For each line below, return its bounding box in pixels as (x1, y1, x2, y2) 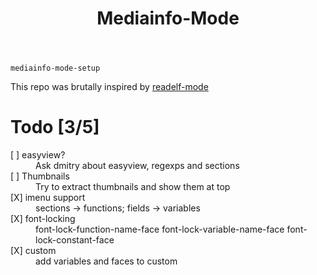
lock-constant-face (35, 234, 115, 246)
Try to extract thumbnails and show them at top (35, 181, 231, 193)
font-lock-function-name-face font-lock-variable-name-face (35, 223, 285, 236)
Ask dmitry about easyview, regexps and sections (35, 160, 240, 172)
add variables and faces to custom (35, 255, 178, 267)
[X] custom (10, 245, 57, 257)
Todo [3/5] (10, 116, 100, 139)
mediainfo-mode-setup (10, 63, 101, 74)
